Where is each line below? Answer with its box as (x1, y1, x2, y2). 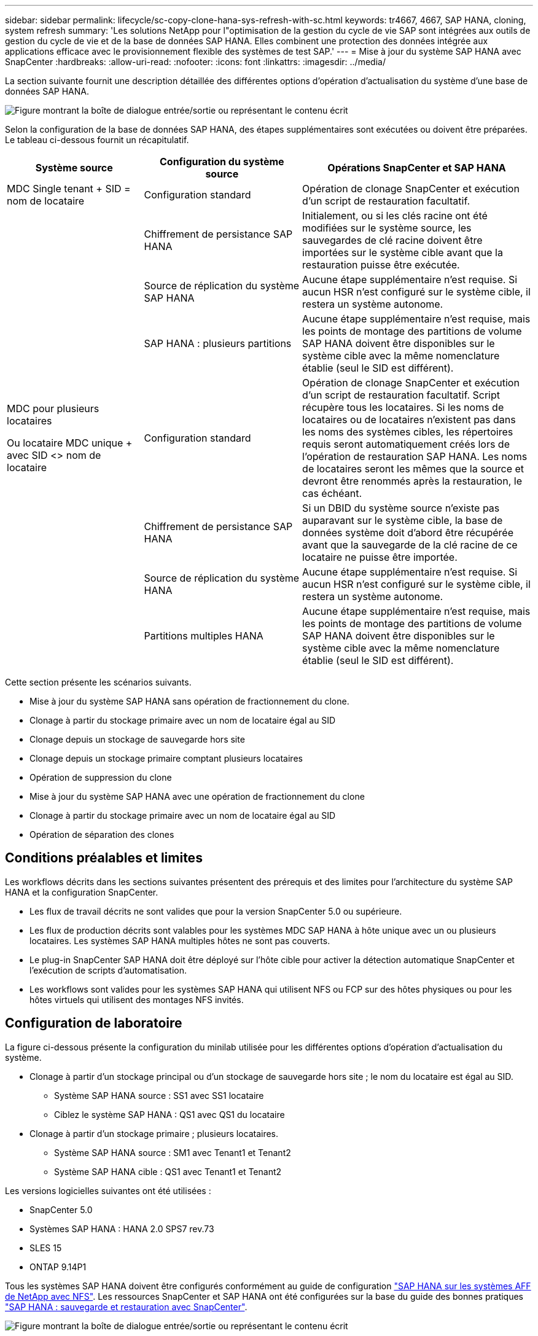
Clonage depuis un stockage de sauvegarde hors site (29, 734, 245, 744)
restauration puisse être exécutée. (302, 259, 460, 271)
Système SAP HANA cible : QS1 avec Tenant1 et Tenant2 (54, 1166, 282, 1177)
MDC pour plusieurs (7, 402, 99, 415)
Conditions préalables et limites (5, 850, 203, 866)
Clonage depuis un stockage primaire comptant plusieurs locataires (29, 753, 303, 764)
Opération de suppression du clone (29, 772, 172, 783)
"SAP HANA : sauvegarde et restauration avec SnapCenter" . (5, 1301, 248, 1312)
